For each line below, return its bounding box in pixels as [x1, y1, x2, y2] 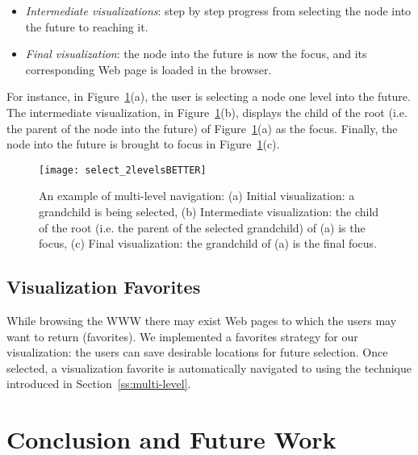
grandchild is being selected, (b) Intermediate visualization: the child [39, 203, 379, 219]
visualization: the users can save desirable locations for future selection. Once [6, 344, 388, 361]
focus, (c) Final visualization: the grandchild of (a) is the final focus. [39, 235, 378, 252]
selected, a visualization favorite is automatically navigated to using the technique [6, 359, 412, 376]
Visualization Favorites [6, 274, 201, 299]
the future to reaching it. [25, 18, 148, 35]
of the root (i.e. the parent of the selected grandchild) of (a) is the [39, 219, 366, 236]
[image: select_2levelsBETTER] [39, 164, 207, 176]
